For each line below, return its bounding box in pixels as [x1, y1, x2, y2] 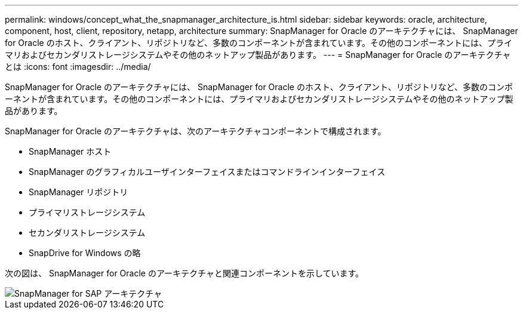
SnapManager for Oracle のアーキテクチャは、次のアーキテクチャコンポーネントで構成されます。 [5, 126, 386, 136]
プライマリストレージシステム [29, 207, 146, 217]
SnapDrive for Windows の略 [29, 248, 141, 258]
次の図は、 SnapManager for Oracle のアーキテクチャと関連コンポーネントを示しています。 [5, 268, 364, 278]
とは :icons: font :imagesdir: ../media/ [5, 61, 151, 72]
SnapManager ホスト [29, 146, 112, 156]
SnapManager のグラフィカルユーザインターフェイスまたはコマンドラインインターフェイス [29, 167, 386, 177]
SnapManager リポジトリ [29, 187, 128, 197]
